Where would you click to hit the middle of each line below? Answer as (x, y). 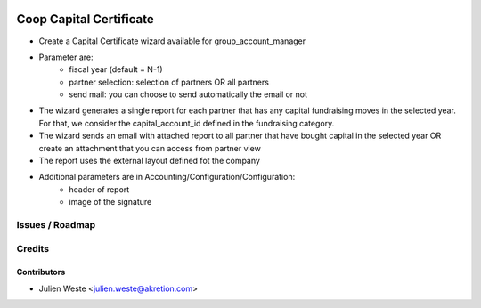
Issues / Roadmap (56, 224)
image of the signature (110, 202)
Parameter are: (66, 57)
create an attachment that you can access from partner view (150, 148)
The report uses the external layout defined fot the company (149, 161)
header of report (99, 189)
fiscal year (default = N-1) (116, 69)
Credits (33, 248)
